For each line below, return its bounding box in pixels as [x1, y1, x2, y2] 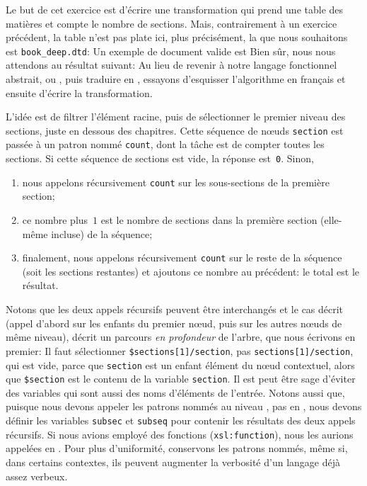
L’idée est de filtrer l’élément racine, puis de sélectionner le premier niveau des [6, 109, 346, 124]
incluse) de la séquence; [51, 226, 153, 241]
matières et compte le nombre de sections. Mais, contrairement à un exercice [6, 16, 337, 30]
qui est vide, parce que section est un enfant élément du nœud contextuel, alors [6, 357, 355, 372]
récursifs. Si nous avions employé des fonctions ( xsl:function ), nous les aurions [6, 426, 354, 441]
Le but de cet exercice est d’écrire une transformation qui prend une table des [6, 2, 344, 16]
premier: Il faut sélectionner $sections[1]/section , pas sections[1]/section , [6, 343, 354, 358]
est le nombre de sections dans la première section [100, 213, 318, 227]
